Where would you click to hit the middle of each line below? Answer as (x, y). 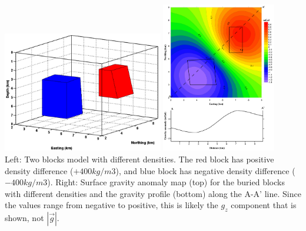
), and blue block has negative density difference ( (205, 170)
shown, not (24, 218)
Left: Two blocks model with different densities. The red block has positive (139, 159)
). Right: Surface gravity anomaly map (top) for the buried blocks (166, 182)
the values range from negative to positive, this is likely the (112, 205)
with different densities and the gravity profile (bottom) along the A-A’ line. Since (153, 193)
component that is (264, 205)
